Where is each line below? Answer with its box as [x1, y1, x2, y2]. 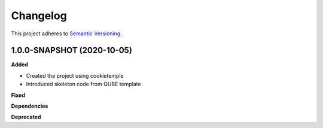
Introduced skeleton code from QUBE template [26, 81, 141, 88]
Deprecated [11, 114, 41, 121]
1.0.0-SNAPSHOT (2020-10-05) [11, 45, 133, 56]
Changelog [11, 9, 67, 22]
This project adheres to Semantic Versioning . [11, 30, 122, 37]
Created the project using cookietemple [26, 72, 124, 79]
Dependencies [11, 102, 48, 110]
